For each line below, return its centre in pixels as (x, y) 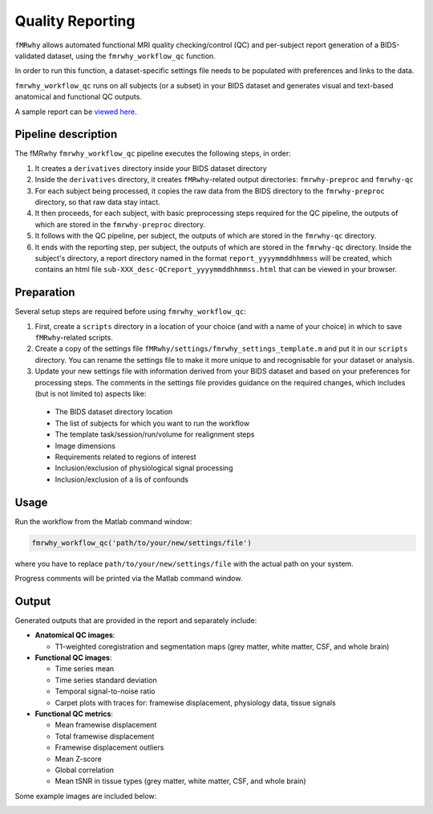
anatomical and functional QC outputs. (78, 97)
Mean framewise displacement (106, 725)
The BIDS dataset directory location (114, 412)
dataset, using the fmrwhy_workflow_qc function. (131, 55)
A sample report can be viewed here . (76, 112)
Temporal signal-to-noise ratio (105, 691)
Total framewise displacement (105, 736)
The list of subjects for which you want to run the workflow (152, 423)
